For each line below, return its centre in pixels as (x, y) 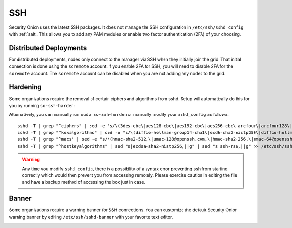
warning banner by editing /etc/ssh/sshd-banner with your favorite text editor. (91, 217)
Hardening (25, 87)
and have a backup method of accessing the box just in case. (84, 182)
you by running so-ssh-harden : (42, 105)
